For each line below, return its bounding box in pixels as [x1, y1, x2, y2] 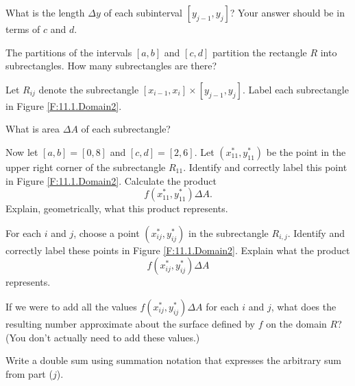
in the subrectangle [188, 225, 269, 240]
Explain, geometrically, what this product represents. [5, 201, 228, 216]
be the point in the [266, 144, 346, 159]
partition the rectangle [212, 45, 307, 59]
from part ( [5, 366, 53, 381]
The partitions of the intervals [5, 45, 132, 59]
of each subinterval [103, 5, 182, 19]
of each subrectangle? [81, 122, 171, 136]
